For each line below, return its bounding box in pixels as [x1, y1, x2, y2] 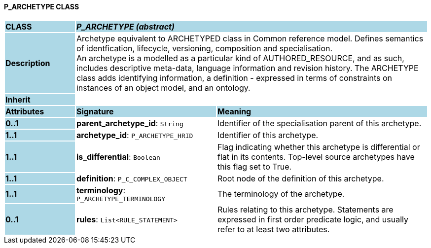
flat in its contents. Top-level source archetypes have [217, 151, 415, 162]
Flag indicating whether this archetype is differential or [217, 142, 420, 152]
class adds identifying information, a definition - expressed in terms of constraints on [76, 72, 393, 83]
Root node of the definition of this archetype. [217, 173, 384, 183]
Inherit [5, 94, 31, 105]
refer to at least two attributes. [217, 224, 330, 234]
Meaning [217, 106, 251, 116]
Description [5, 58, 50, 68]
